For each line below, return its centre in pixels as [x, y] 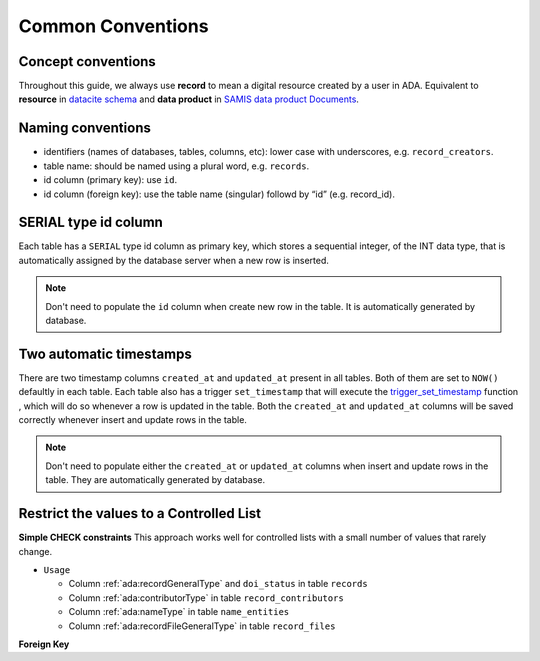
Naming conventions [85, 128]
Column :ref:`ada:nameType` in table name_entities [179, 612]
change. [35, 551]
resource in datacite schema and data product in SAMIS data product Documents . [189, 99]
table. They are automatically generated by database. [155, 480]
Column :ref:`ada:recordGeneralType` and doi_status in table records [218, 584]
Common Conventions [113, 26]
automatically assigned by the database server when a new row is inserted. [174, 260]
